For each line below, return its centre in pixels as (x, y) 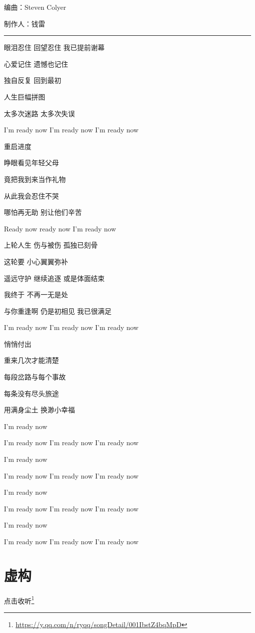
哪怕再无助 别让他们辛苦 (43, 212)
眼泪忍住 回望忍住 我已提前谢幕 (54, 47)
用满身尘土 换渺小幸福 (39, 410)
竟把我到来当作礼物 (35, 179)
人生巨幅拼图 (25, 96)
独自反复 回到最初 (33, 80)
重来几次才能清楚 (31, 360)
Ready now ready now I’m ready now (60, 228)
